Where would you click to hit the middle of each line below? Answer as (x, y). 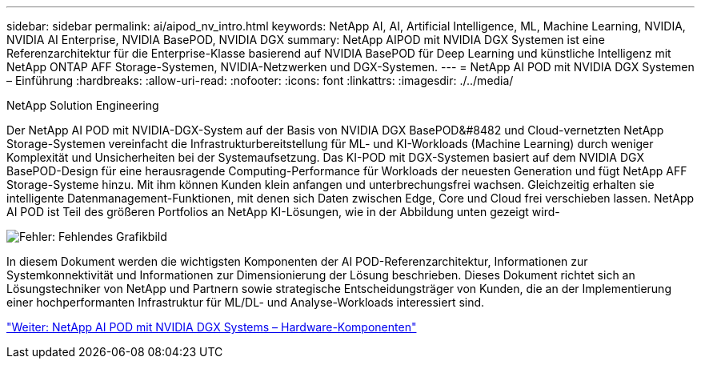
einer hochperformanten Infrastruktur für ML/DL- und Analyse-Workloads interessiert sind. (246, 302)
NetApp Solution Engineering (83, 105)
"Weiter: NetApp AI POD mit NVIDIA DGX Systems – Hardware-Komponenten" (212, 327)
